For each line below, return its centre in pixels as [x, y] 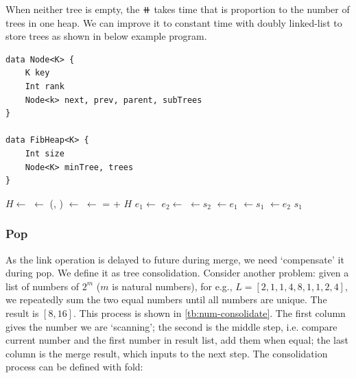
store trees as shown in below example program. [106, 36]
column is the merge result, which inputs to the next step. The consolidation [167, 353]
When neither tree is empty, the [73, 9]
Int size [45, 153]
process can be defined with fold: [74, 367]
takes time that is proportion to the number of [252, 9]
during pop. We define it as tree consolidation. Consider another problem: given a [177, 273]
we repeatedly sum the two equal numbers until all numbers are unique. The [166, 299]
